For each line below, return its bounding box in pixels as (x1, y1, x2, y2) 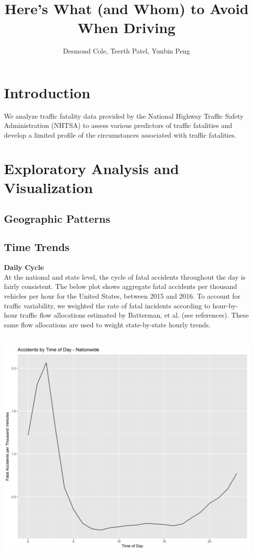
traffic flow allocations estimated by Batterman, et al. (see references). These (19, 310, 249, 320)
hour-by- (212, 300, 238, 310)
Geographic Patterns (4, 211, 110, 226)
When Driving (77, 18, 176, 37)
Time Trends (4, 239, 70, 254)
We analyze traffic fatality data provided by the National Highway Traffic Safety (4, 110, 244, 121)
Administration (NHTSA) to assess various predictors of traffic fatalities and (4, 120, 233, 130)
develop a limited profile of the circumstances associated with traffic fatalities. (4, 130, 236, 140)
